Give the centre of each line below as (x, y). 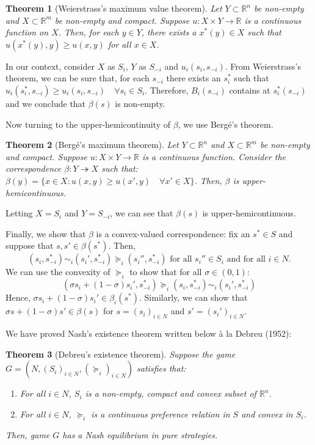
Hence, (18, 297)
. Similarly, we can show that (194, 297)
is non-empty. (140, 103)
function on (27, 32)
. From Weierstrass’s (263, 66)
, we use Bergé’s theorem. (226, 124)
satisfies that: (161, 368)
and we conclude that (46, 103)
